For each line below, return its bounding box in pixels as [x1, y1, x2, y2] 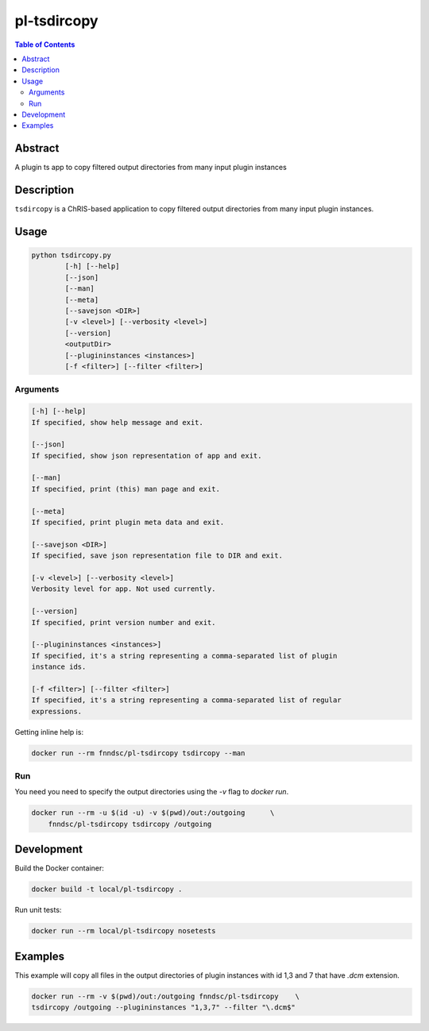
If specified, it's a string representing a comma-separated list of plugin [31, 651, 338, 660]
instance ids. [31, 662, 87, 671]
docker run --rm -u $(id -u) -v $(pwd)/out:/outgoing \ [31, 809, 275, 817]
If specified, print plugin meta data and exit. [31, 518, 225, 527]
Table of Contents [14, 40, 75, 49]
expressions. [31, 707, 83, 716]
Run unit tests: [14, 906, 62, 915]
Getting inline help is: [14, 727, 83, 736]
